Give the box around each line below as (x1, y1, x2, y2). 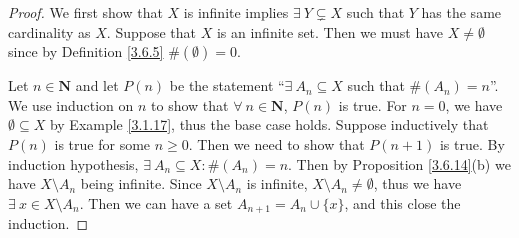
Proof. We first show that (8, 2, 163, 22)
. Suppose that (106, 21, 196, 42)
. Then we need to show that (188, 133, 365, 154)
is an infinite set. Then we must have (216, 21, 444, 42)
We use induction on (8, 94, 134, 115)
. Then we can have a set (79, 192, 233, 213)
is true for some (54, 133, 151, 154)
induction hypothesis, (8, 153, 139, 174)
